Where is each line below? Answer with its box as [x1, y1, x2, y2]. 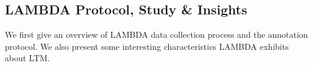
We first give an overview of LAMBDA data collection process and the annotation [5, 28, 308, 41]
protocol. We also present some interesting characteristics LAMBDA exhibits [5, 40, 289, 52]
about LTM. [5, 52, 50, 64]
